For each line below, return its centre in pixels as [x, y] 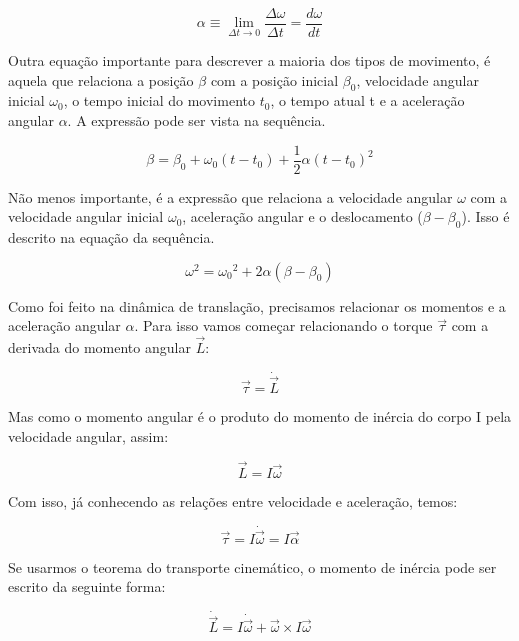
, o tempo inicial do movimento [159, 100]
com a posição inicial [274, 79]
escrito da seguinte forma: [87, 586]
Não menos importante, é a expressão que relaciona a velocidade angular [230, 196]
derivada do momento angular [99, 347]
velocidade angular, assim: [88, 435]
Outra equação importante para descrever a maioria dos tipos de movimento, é [249, 60]
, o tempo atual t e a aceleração [367, 100]
